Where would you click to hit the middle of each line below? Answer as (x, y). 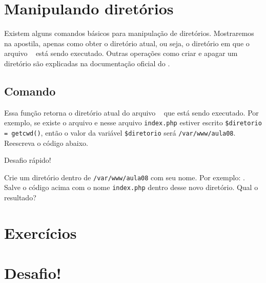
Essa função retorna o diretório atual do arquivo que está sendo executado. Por (131, 112)
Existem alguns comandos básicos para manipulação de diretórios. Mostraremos (129, 33)
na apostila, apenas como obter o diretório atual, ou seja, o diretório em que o (127, 43)
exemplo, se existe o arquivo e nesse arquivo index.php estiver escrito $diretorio (133, 122)
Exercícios (40, 232)
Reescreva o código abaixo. (46, 143)
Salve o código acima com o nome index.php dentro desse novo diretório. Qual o (131, 187)
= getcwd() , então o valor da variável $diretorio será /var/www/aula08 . (120, 132)
